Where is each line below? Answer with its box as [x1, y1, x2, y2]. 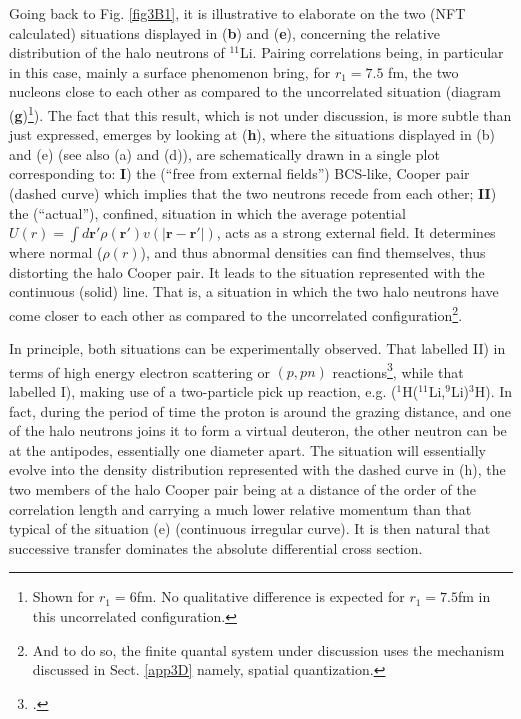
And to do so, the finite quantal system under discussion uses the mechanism [32, 639, 505, 660]
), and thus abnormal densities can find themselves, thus [140, 242, 486, 263]
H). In [474, 381, 513, 402]
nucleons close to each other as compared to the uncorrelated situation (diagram [9, 81, 502, 102]
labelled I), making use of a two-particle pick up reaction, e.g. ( [9, 381, 397, 402]
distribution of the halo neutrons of [9, 42, 225, 63]
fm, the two [388, 61, 459, 82]
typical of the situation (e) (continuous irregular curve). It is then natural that [9, 518, 491, 539]
